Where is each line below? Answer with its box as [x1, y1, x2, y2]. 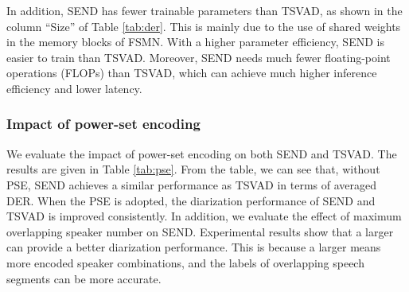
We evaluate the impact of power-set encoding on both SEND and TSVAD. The [6, 145, 397, 162]
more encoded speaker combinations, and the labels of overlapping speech [6, 254, 364, 271]
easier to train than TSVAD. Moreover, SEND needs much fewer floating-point [6, 49, 391, 65]
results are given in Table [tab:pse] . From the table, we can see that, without [6, 161, 380, 177]
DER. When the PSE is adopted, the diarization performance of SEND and [6, 192, 376, 208]
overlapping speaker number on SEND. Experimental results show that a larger [6, 223, 394, 239]
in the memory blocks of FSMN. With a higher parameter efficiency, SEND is [6, 33, 384, 50]
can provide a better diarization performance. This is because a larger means [6, 239, 381, 255]
